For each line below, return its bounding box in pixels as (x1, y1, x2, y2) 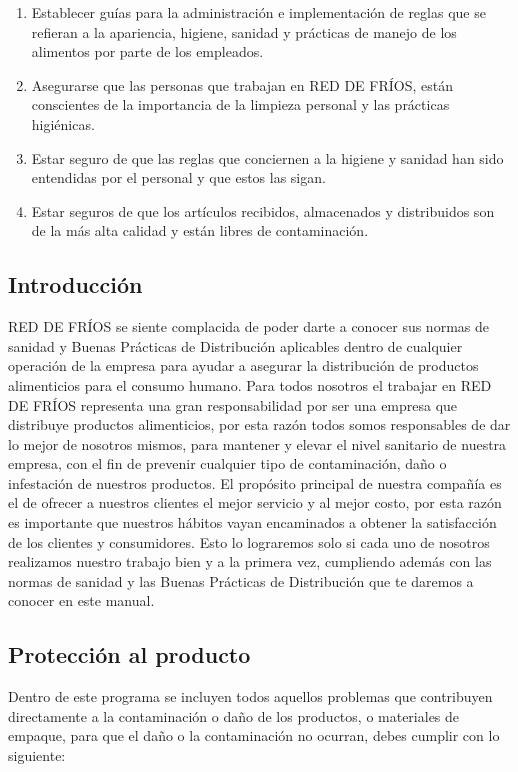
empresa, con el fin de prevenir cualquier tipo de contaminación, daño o (8, 453, 447, 474)
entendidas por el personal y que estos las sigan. (31, 167, 326, 188)
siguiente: (8, 745, 66, 766)
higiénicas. (31, 113, 95, 134)
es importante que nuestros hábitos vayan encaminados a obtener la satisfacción (8, 512, 497, 533)
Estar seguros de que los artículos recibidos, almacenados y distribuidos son (31, 200, 495, 221)
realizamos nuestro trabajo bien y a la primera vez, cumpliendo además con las (8, 551, 492, 572)
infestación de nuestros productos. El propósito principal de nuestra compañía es (8, 472, 502, 493)
